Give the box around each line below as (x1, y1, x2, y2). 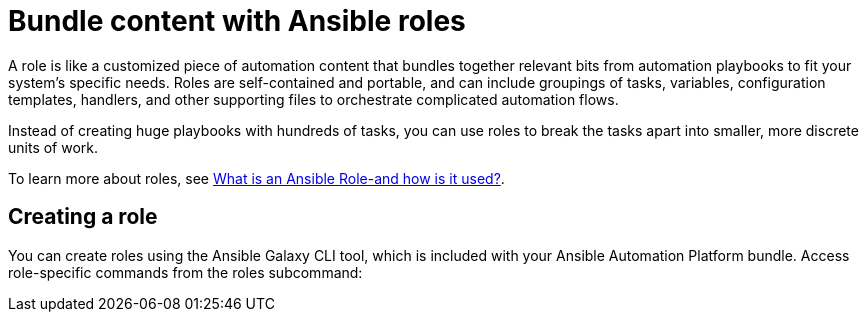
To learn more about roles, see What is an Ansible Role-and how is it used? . (8, 169, 505, 187)
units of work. (8, 138, 99, 156)
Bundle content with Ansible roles (8, 4, 466, 38)
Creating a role (8, 204, 158, 230)
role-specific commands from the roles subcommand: (8, 263, 363, 281)
